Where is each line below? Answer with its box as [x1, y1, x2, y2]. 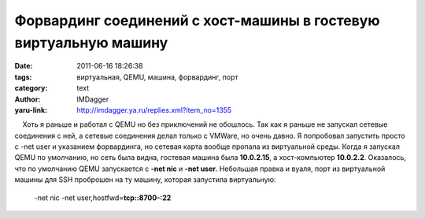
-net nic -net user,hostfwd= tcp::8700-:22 [34, 193, 172, 202]
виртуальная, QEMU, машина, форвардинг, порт [76, 72, 238, 82]
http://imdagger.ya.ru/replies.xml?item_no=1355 [76, 105, 232, 114]
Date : [14, 61, 33, 71]
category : [14, 84, 48, 93]
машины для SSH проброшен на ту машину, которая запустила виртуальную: [14, 175, 276, 184]
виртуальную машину [14, 34, 168, 51]
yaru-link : [14, 105, 47, 114]
